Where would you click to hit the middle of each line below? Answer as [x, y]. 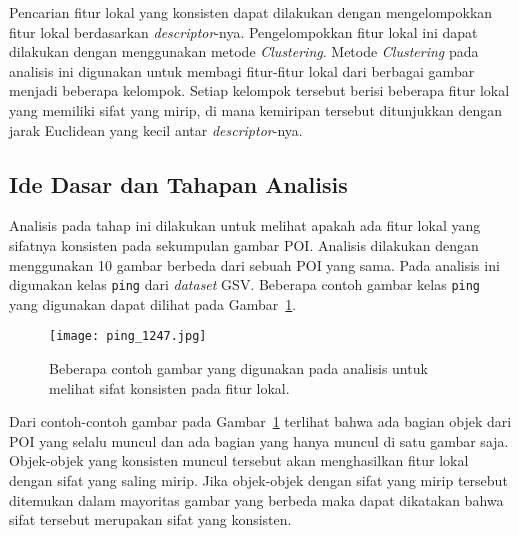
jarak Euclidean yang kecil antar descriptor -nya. [156, 129]
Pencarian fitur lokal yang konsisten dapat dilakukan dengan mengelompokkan [251, 12]
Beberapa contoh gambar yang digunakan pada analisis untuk [238, 368]
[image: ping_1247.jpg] [128, 336]
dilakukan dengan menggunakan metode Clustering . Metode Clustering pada [244, 51]
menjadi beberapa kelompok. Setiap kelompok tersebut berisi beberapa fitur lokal [259, 90]
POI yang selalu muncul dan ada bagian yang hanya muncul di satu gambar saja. [259, 440]
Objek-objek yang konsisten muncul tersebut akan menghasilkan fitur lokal [239, 460]
